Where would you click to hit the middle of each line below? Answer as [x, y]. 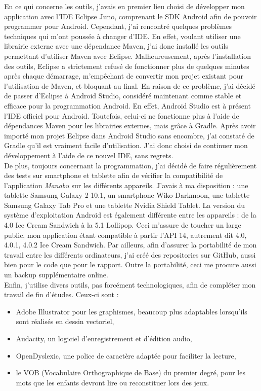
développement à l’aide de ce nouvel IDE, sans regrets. [89, 155]
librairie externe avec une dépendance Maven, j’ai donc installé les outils [116, 46]
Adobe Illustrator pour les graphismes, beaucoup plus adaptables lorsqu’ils [132, 311]
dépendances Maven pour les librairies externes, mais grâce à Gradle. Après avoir [130, 126]
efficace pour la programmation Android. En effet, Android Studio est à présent [127, 105]
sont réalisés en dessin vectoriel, [65, 321]
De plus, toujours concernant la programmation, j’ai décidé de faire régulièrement [130, 165]
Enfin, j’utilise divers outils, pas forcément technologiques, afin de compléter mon [130, 284]
